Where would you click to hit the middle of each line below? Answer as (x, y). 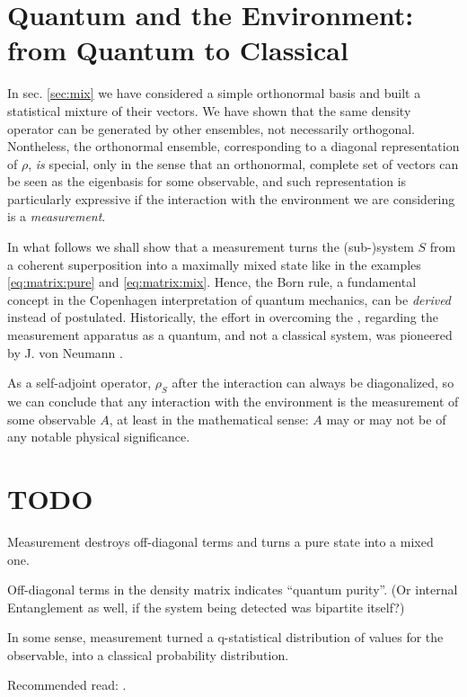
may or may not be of (386, 419)
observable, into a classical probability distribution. (148, 654)
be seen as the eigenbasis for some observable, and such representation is (207, 181)
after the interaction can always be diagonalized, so (313, 383)
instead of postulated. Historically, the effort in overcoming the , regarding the (223, 317)
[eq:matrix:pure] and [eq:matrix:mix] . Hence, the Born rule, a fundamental (212, 282)
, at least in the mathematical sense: (209, 419)
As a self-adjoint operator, (79, 383)
